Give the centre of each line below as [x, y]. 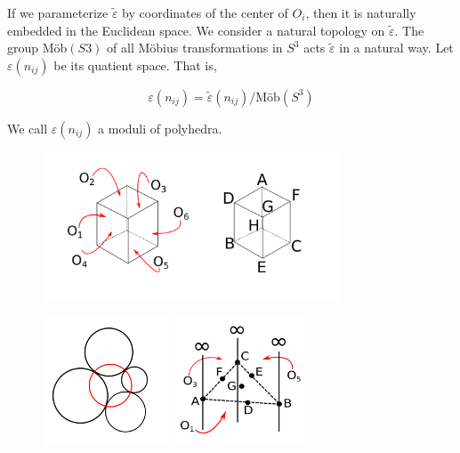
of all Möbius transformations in [195, 48]
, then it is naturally [361, 12]
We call [28, 128]
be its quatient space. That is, [135, 65]
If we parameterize [58, 12]
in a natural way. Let [396, 48]
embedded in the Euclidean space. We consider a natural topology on [196, 30]
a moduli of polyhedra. [160, 128]
